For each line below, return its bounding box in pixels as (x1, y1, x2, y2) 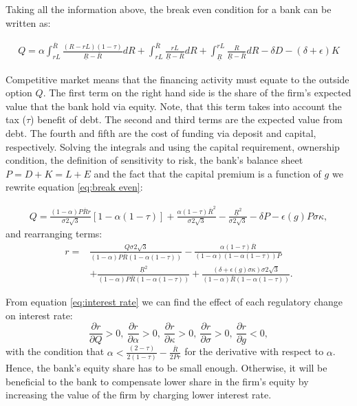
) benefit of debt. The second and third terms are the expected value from (30, 112, 343, 127)
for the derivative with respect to (184, 344, 324, 359)
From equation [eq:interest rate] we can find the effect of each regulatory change (6, 295, 343, 309)
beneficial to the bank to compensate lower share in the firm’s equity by (6, 374, 309, 388)
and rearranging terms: (6, 226, 102, 241)
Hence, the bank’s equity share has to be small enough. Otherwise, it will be (6, 361, 327, 374)
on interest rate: (6, 308, 73, 322)
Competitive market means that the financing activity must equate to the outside (6, 72, 349, 86)
